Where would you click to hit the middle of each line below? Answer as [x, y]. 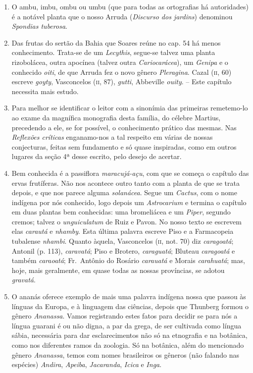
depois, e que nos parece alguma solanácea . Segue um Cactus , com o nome [124, 192]
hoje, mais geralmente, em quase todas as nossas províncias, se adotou [118, 270]
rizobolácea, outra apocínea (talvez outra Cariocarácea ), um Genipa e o [120, 62]
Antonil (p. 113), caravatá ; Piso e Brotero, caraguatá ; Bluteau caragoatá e [123, 250]
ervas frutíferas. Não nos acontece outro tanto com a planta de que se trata [126, 183]
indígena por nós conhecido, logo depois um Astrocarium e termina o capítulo [129, 202]
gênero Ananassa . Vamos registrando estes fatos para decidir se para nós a [125, 316]
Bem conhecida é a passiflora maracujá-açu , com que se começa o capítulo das [130, 173]
